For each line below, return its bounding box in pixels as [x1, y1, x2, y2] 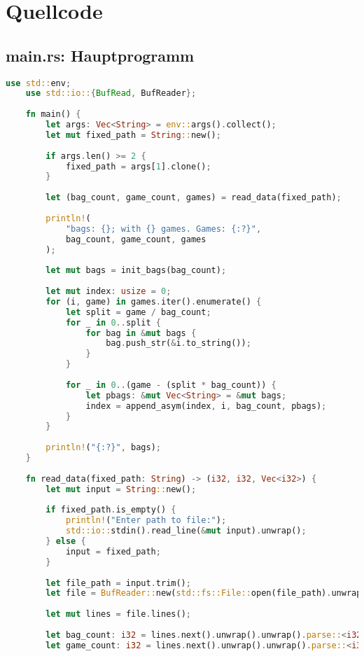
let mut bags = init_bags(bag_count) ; [45, 265, 227, 276]
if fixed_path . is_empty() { [45, 505, 176, 515]
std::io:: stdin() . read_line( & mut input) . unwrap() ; [65, 526, 307, 536]
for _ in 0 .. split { [65, 317, 161, 328]
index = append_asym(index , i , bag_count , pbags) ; [85, 400, 327, 411]
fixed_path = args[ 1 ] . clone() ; [65, 161, 211, 172]
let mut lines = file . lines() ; [45, 609, 191, 620]
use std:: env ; [6, 78, 71, 88]
